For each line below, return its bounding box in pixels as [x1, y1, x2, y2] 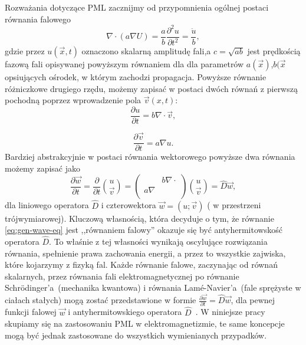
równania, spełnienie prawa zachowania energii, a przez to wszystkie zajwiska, [5, 247, 286, 259]
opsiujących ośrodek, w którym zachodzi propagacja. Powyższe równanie [5, 71, 266, 83]
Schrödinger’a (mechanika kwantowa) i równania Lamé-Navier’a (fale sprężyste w [5, 281, 301, 294]
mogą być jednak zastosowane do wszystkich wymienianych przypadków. [5, 328, 267, 341]
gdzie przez [5, 45, 45, 57]
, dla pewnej [231, 294, 275, 306]
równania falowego [5, 12, 71, 25]
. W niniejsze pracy [195, 305, 265, 318]
